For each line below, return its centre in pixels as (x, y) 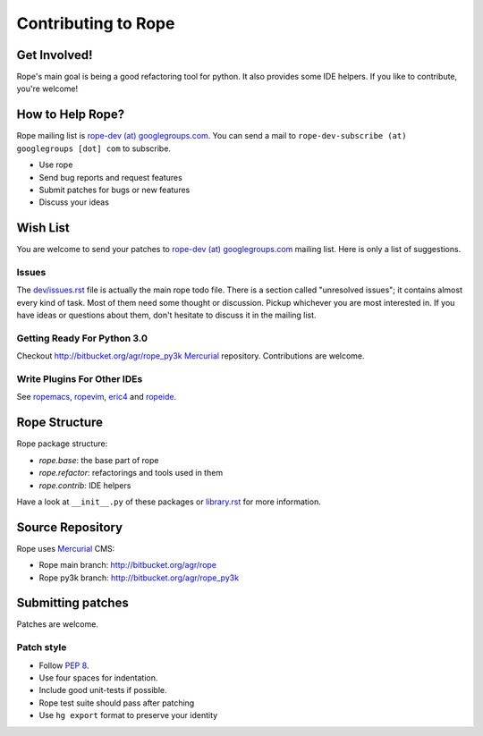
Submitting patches (72, 603)
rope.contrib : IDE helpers (85, 485)
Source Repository (70, 527)
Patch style (42, 647)
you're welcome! (47, 89)
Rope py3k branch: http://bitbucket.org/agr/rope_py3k (139, 578)
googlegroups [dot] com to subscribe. (94, 148)
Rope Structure (59, 423)
